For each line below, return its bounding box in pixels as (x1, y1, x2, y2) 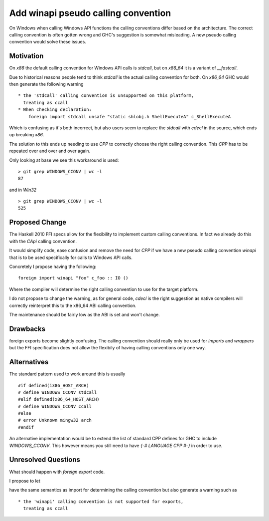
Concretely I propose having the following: (9, 263, 97, 269)
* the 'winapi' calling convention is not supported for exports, (18, 499, 184, 504)
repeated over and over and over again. (9, 148, 91, 154)
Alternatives (9, 358, 49, 366)
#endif (18, 424, 34, 430)
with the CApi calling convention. (9, 238, 77, 244)
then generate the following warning (9, 81, 84, 87)
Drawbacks (9, 324, 46, 333)
